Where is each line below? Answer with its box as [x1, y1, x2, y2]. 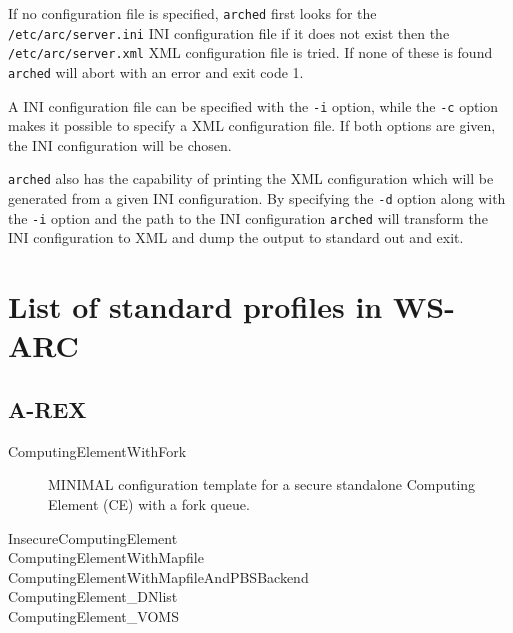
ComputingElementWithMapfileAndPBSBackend [8, 566, 309, 587]
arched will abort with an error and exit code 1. [8, 61, 304, 82]
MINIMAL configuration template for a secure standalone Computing [48, 474, 476, 495]
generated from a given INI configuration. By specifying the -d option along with [8, 188, 506, 209]
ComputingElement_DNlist [8, 586, 178, 607]
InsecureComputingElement [8, 527, 178, 548]
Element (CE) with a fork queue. [48, 493, 250, 514]
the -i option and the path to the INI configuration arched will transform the [8, 207, 488, 228]
